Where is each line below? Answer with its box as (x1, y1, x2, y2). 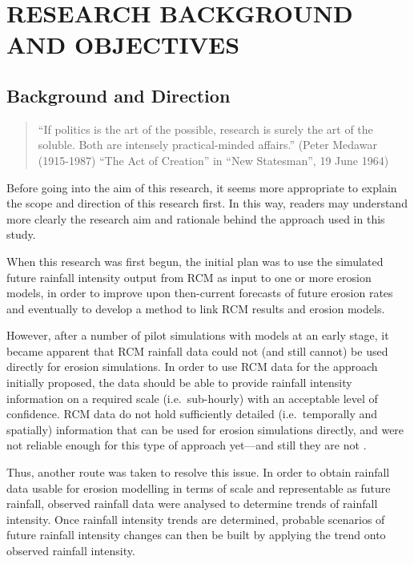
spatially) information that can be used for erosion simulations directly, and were (6, 421, 404, 437)
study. (6, 226, 36, 243)
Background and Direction (6, 83, 231, 107)
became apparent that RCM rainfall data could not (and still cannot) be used (6, 342, 388, 359)
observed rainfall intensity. (6, 542, 135, 559)
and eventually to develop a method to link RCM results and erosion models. (6, 300, 385, 316)
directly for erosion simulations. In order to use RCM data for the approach (6, 358, 378, 375)
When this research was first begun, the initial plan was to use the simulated (6, 252, 384, 269)
